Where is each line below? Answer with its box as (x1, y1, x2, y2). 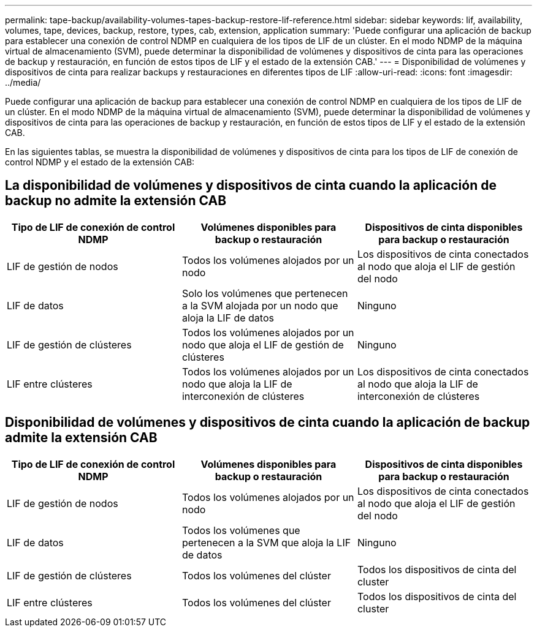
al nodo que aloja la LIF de (357, 377, 478, 390)
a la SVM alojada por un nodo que (181, 299, 338, 312)
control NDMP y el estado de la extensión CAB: (5, 157, 195, 167)
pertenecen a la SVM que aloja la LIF (181, 536, 351, 549)
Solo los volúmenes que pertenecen (181, 287, 348, 299)
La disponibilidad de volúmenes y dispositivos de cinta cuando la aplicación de (5, 178, 497, 194)
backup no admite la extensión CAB (5, 193, 227, 209)
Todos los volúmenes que (181, 524, 300, 536)
